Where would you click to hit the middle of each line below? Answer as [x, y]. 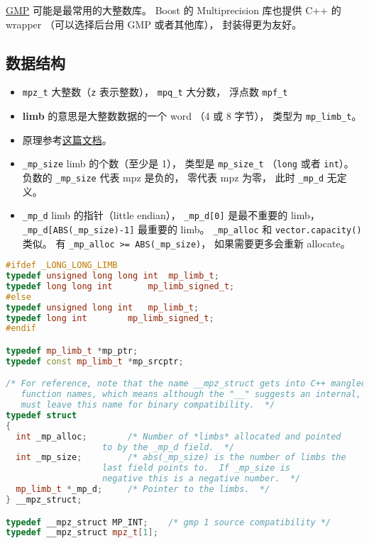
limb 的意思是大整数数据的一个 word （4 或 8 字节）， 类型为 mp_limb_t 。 [192, 116]
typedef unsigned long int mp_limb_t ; [103, 307]
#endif [21, 329]
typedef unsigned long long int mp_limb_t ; [112, 276]
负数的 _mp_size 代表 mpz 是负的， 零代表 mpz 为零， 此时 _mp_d [173, 177]
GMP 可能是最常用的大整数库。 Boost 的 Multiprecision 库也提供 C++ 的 [174, 10]
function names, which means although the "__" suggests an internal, [191, 394]
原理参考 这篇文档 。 [67, 139]
